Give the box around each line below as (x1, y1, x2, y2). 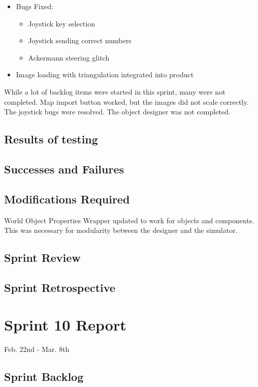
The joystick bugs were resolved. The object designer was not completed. (4, 106, 231, 117)
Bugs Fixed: (16, 1, 53, 11)
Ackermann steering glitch (28, 52, 110, 63)
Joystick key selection (28, 18, 95, 28)
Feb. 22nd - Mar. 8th (4, 344, 70, 354)
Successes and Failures (4, 161, 124, 176)
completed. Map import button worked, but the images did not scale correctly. (4, 96, 249, 107)
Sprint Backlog (4, 369, 84, 384)
